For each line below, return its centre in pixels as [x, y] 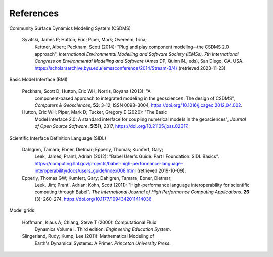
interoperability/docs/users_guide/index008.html [85, 171]
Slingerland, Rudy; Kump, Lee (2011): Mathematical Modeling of [88, 236]
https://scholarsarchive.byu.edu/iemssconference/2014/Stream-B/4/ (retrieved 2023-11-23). [131, 68]
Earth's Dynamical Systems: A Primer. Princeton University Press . [103, 243]
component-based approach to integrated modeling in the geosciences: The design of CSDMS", [135, 98]
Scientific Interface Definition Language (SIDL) [58, 138]
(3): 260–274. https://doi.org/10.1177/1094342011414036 [93, 199]
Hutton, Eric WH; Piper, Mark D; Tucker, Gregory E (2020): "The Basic [95, 112]
